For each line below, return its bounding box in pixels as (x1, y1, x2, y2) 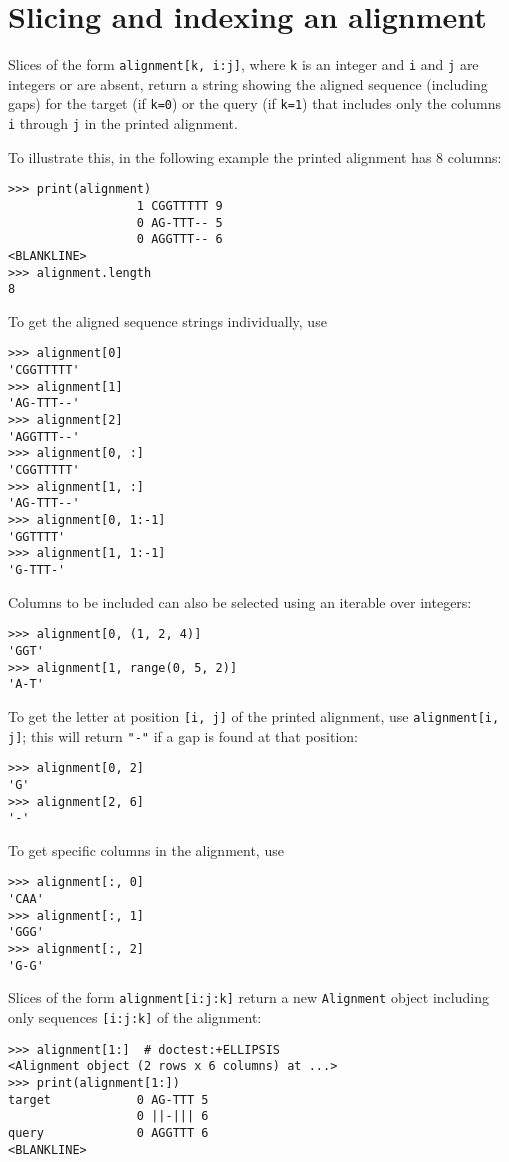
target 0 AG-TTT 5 (8, 1092, 209, 1107)
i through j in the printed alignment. (8, 113, 238, 134)
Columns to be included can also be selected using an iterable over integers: (8, 591, 472, 612)
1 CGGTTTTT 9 (136, 198, 223, 213)
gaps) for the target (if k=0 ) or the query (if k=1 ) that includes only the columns (8, 93, 501, 114)
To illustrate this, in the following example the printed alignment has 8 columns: (8, 146, 502, 167)
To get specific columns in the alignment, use (8, 839, 284, 860)
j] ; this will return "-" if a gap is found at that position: (8, 725, 359, 746)
